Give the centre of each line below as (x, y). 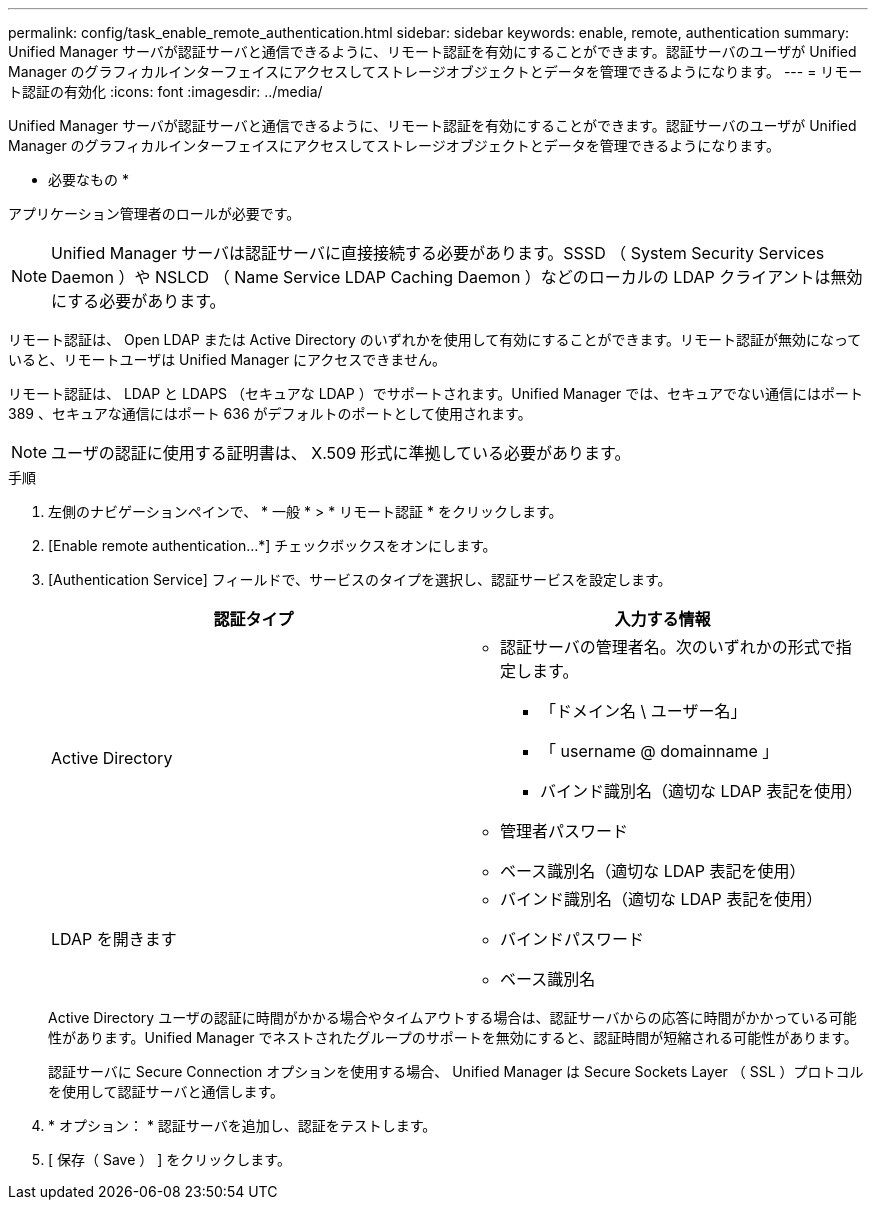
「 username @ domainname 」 (659, 751)
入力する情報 (662, 619)
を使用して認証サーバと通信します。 (166, 1091)
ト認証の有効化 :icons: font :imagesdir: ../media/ (165, 91)
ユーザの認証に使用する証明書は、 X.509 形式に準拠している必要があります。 (341, 453)
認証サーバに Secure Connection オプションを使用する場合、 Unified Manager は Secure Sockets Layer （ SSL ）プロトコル (456, 1071)
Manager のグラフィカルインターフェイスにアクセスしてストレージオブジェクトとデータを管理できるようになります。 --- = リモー (435, 71)
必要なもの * (88, 179)
